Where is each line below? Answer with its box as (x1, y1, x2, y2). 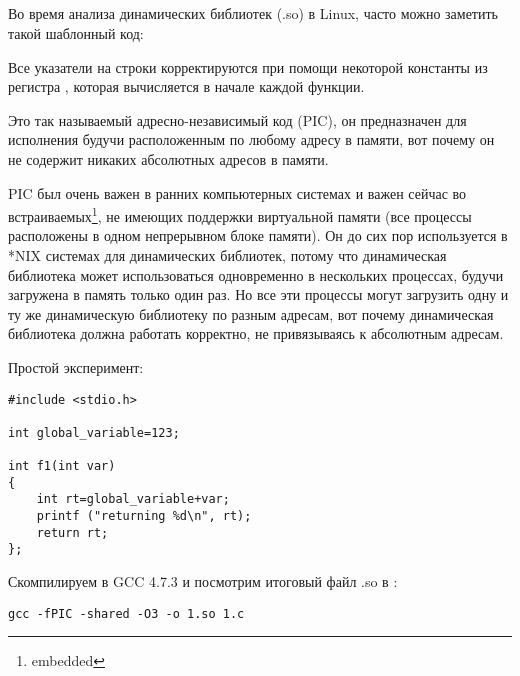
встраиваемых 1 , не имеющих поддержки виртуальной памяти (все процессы (8, 203, 472, 226)
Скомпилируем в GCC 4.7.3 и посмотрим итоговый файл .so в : (8, 571, 398, 592)
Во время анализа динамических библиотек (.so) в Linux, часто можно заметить (8, 3, 498, 24)
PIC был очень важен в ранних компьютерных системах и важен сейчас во (8, 182, 467, 203)
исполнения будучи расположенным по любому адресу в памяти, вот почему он (8, 129, 495, 150)
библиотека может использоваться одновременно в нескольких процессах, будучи (8, 264, 504, 285)
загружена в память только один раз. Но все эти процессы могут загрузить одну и (8, 284, 509, 305)
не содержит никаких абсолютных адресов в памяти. (8, 148, 329, 169)
